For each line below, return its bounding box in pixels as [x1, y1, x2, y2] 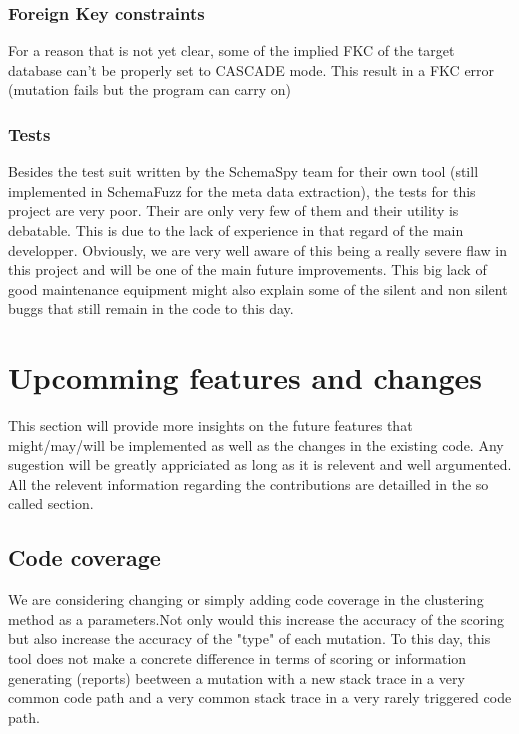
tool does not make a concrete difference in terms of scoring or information [8, 648, 467, 669]
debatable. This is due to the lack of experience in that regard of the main [8, 220, 464, 240]
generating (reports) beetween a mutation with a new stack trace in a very [8, 667, 465, 688]
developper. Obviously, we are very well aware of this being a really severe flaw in [8, 239, 507, 260]
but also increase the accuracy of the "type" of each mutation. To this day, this [8, 628, 491, 649]
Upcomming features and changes [8, 357, 482, 398]
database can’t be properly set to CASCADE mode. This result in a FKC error [8, 59, 495, 80]
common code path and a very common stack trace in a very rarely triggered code [8, 687, 512, 708]
